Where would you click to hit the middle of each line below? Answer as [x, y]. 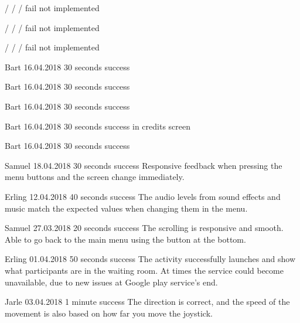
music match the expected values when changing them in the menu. [126, 208]
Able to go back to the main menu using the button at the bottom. [125, 239]
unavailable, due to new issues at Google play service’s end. [111, 282]
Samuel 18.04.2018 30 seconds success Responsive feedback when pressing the [144, 165]
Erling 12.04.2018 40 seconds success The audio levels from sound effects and [143, 196]
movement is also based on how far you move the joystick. [109, 313]
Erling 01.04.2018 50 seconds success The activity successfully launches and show [150, 259]
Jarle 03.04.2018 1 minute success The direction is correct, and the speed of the [147, 302]
